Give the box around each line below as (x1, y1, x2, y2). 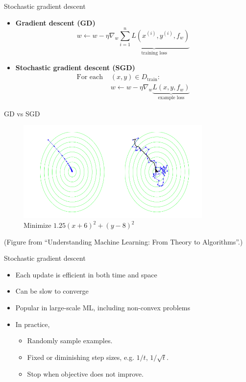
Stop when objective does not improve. (27, 368, 144, 379)
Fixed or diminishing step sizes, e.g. (27, 352, 134, 362)
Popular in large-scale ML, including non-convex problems (15, 302, 190, 312)
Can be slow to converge (15, 286, 89, 296)
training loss (141, 51, 167, 56)
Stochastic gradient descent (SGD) (15, 62, 135, 72)
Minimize (24, 220, 51, 230)
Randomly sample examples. (27, 335, 113, 346)
